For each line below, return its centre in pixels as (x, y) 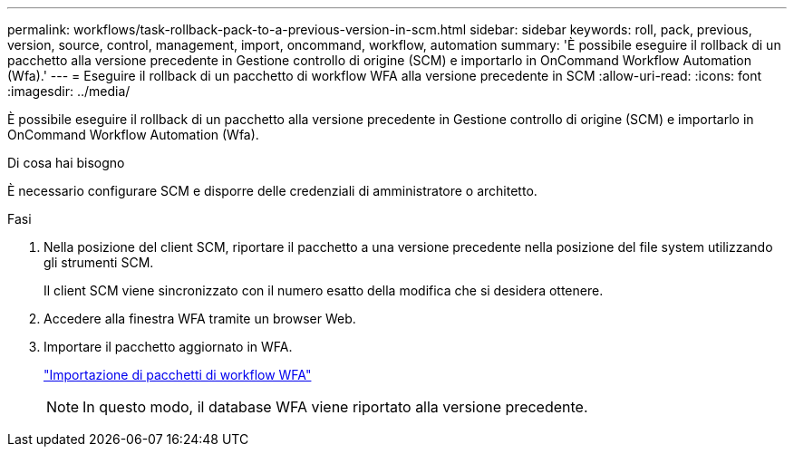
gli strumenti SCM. (99, 262)
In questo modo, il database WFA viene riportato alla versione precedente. (335, 407)
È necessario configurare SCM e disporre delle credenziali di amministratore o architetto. (272, 191)
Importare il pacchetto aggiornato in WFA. (168, 347)
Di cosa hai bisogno (66, 163)
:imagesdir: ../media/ (69, 91)
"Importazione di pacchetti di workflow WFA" (178, 375)
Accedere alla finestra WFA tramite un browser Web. (200, 319)
